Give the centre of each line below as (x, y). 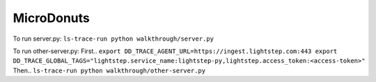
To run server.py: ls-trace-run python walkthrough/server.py (113, 39)
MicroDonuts (52, 18)
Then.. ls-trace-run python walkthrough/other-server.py (109, 70)
